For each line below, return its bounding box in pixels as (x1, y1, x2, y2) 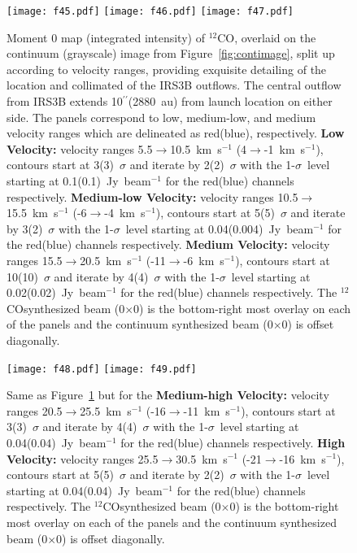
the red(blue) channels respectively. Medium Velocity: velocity (7, 236, 330, 253)
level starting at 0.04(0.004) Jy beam (125, 220, 314, 237)
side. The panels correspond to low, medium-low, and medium (7, 108, 316, 125)
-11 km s (183, 402, 230, 419)
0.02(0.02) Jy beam (7, 284, 107, 301)
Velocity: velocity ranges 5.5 (7, 140, 153, 157)
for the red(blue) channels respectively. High (120, 433, 346, 451)
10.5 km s (170, 140, 222, 157)
